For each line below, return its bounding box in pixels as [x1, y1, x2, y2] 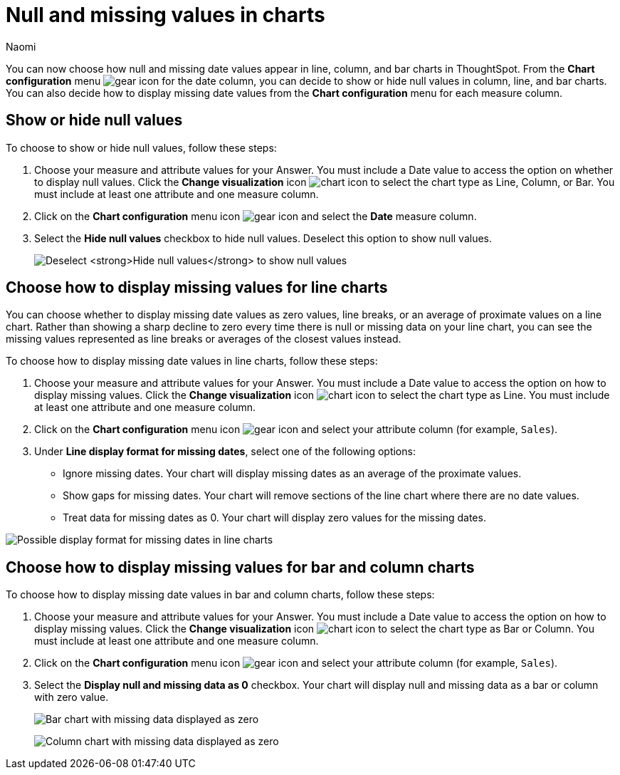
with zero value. [34, 691, 109, 704]
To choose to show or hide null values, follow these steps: [6, 141, 277, 154]
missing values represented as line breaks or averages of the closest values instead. [6, 333, 401, 345]
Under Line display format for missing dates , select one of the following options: [34, 445, 416, 458]
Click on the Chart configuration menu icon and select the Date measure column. [34, 209, 477, 222]
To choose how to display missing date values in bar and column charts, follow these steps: [6, 588, 435, 601]
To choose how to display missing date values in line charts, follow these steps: [6, 355, 378, 368]
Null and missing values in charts [6, 3, 325, 27]
